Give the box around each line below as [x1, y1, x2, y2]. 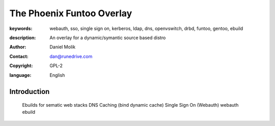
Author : [9, 44, 26, 50]
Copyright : [9, 62, 33, 69]
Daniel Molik [49, 44, 76, 50]
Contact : [9, 53, 29, 59]
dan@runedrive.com [49, 53, 93, 59]
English [49, 72, 65, 78]
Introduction [9, 87, 50, 96]
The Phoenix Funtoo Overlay [9, 8, 132, 19]
